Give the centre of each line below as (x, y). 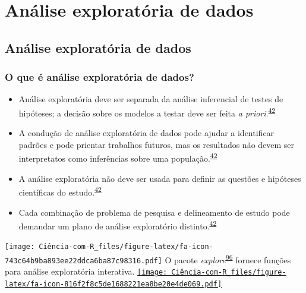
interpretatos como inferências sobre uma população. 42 (118, 157)
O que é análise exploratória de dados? (100, 77)
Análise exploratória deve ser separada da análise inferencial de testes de (151, 99)
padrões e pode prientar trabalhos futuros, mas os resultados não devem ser (157, 144)
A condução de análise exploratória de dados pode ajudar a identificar (146, 133)
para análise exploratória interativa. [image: (86, 271)
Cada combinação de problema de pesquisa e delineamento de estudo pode (154, 212)
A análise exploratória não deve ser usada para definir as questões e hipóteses (160, 178)
